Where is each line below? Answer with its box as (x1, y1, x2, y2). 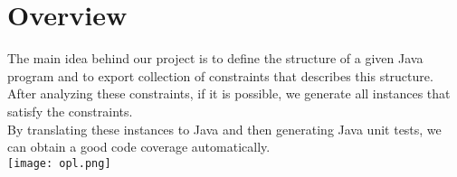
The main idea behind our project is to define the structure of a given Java (7, 49, 424, 68)
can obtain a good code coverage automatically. (7, 137, 271, 156)
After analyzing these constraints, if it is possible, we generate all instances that (7, 84, 451, 103)
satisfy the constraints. (7, 101, 133, 120)
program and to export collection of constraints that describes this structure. (7, 66, 433, 85)
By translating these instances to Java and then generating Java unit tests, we (7, 119, 442, 138)
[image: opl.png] (7, 156, 111, 170)
